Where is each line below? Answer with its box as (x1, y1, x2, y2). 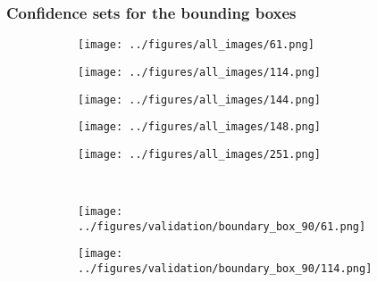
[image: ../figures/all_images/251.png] (78, 147, 322, 161)
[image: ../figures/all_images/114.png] (78, 65, 322, 79)
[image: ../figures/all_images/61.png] (78, 38, 314, 52)
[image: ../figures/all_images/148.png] (78, 120, 322, 134)
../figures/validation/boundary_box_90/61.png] (78, 220, 366, 233)
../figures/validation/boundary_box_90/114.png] (78, 262, 373, 276)
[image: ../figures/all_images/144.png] (78, 93, 322, 106)
